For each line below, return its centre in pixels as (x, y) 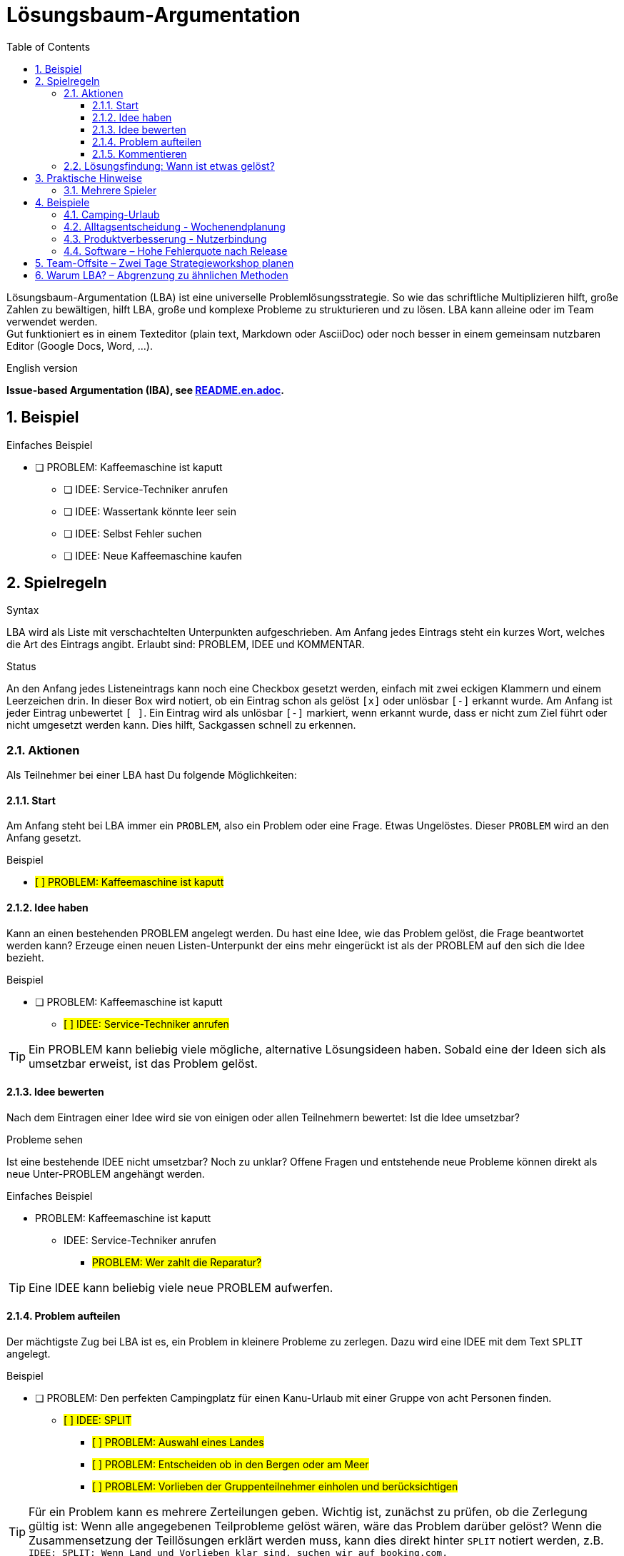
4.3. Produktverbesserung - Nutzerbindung (165, 238)
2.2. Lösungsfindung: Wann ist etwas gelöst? (169, 166)
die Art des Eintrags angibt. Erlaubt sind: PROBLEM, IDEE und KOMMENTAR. (186, 645)
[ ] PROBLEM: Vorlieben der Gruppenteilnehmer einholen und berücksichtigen (275, 1487)
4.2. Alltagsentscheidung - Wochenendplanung (175, 226)
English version (42, 368)
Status (21, 667)
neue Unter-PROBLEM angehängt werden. (106, 1173)
